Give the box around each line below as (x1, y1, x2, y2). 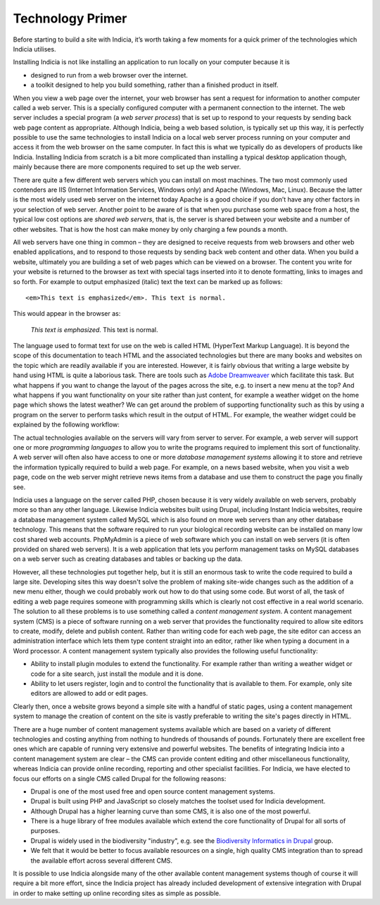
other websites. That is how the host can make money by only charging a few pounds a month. (13, 225, 289, 233)
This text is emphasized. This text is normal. (30, 325, 158, 334)
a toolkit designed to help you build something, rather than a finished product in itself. (30, 81, 279, 90)
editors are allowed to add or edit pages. (30, 689, 148, 698)
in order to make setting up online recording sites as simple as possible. (13, 889, 221, 897)
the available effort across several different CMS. (30, 856, 172, 865)
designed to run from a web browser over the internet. (30, 70, 188, 79)
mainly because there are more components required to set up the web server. (13, 163, 241, 171)
